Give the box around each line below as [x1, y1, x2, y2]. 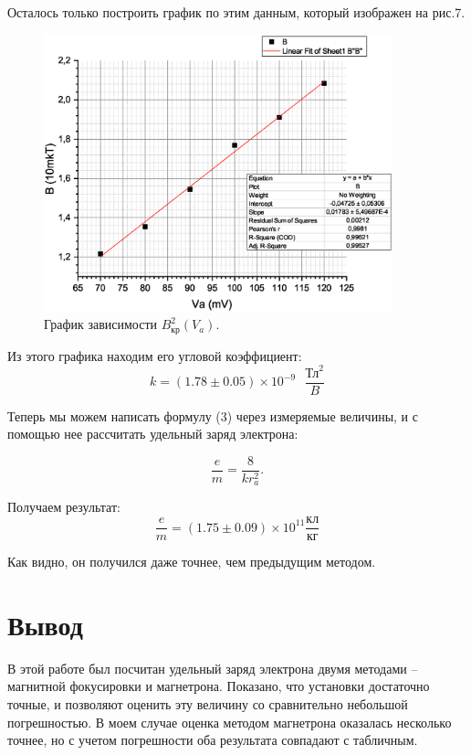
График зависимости [44, 314, 158, 334]
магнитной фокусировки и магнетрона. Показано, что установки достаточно [7, 676, 430, 696]
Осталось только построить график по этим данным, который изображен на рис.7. [7, 3, 466, 21]
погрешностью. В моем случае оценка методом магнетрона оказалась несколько [7, 712, 452, 731]
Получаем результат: [7, 497, 120, 516]
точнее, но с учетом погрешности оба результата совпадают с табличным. [7, 730, 418, 750]
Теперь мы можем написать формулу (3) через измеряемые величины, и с [7, 406, 418, 425]
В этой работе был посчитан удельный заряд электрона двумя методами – [7, 658, 418, 677]
